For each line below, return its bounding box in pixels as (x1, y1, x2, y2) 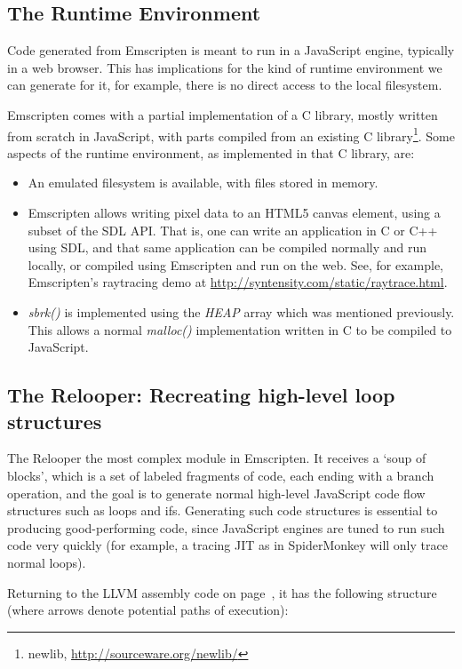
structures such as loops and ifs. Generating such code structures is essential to (7, 501, 438, 520)
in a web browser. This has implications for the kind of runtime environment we (7, 58, 442, 76)
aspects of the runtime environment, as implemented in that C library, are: (7, 143, 415, 162)
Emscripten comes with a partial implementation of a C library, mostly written (7, 105, 438, 123)
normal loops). (7, 553, 86, 571)
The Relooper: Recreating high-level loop (7, 381, 395, 409)
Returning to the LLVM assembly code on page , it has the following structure (7, 583, 437, 601)
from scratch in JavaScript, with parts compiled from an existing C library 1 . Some (7, 123, 455, 145)
